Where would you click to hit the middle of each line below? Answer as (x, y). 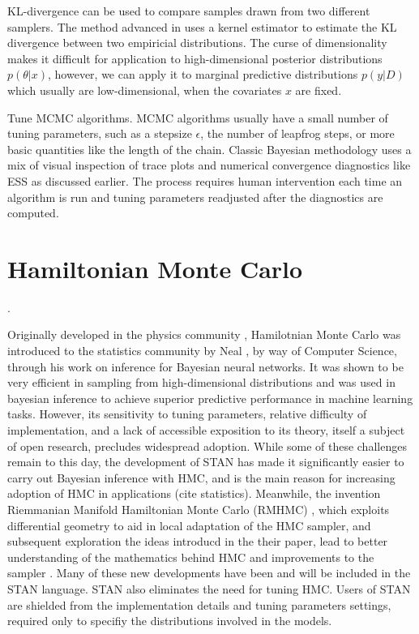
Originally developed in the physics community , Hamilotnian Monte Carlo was (204, 334)
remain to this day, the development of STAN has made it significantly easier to (206, 462)
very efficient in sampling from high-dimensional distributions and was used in (201, 382)
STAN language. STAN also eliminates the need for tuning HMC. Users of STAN (209, 588)
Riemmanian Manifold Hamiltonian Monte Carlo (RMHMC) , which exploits (199, 509)
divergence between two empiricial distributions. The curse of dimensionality (197, 43)
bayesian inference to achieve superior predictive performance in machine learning (210, 398)
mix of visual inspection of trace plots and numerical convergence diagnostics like (209, 165)
